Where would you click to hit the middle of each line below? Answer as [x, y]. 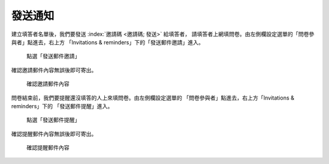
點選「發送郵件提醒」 [53, 120]
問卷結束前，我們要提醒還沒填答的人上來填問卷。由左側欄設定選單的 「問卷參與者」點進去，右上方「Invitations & [153, 98]
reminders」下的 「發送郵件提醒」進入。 [62, 106]
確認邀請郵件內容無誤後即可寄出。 [54, 70]
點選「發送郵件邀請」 [53, 56]
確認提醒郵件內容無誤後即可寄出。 [54, 134]
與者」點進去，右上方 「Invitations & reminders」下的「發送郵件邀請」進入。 [108, 42]
